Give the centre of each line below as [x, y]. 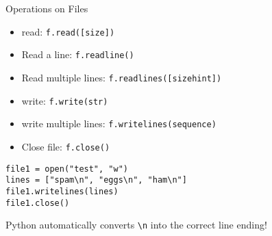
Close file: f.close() [66, 146]
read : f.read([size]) [68, 31]
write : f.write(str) [65, 100]
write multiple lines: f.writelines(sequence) [119, 123]
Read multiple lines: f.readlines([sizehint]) [122, 77]
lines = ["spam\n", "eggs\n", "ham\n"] [96, 180]
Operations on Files [47, 8]
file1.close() [38, 203]
